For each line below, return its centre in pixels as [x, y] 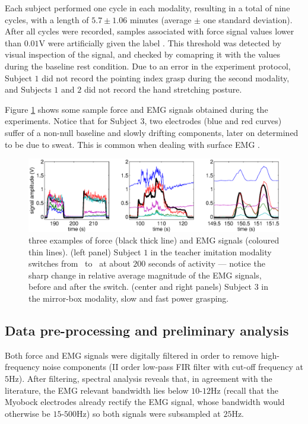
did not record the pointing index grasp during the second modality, [166, 77]
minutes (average [161, 19]
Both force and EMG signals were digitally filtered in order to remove [132, 355]
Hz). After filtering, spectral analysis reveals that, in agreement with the [141, 379]
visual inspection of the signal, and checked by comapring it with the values [142, 54]
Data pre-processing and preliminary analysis [147, 330]
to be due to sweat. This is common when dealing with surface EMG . [132, 144]
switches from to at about [80, 263]
